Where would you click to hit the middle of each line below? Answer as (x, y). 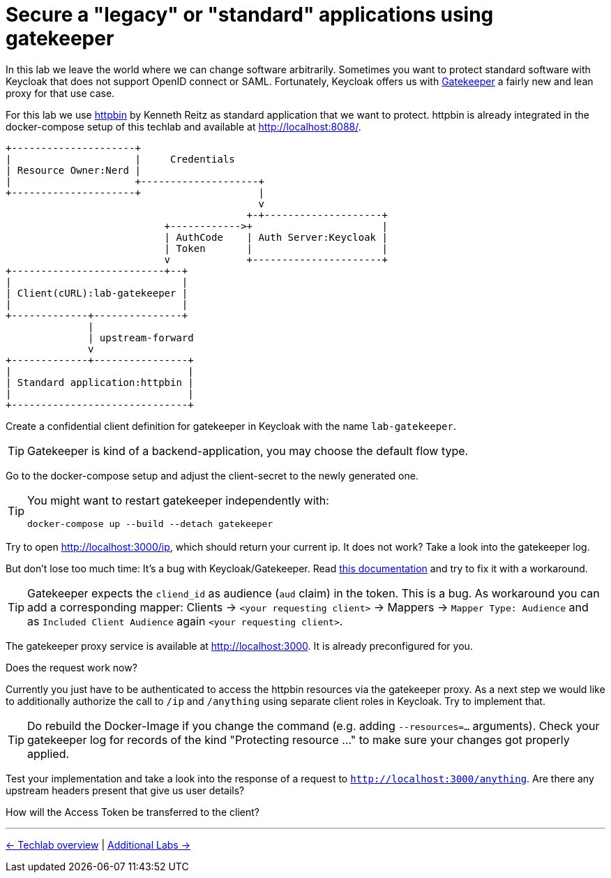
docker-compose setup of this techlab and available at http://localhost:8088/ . (183, 126)
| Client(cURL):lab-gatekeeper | (97, 293)
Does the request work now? (71, 667)
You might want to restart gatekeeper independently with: (178, 500)
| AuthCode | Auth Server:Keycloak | (276, 237)
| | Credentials (120, 159)
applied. (48, 753)
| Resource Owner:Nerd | (73, 170)
